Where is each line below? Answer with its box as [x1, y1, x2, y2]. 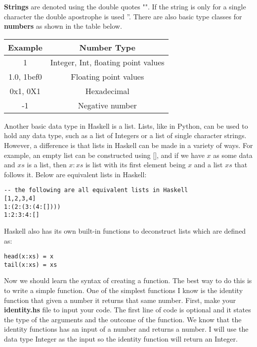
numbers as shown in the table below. [4, 21, 122, 31]
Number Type [79, 41, 135, 53]
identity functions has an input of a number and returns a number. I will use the [4, 324, 249, 334]
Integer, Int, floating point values [50, 56, 165, 68]
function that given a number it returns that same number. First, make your [4, 295, 236, 305]
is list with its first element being [85, 159, 186, 170]
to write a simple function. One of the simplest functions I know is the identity [4, 285, 243, 296]
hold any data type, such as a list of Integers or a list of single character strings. [4, 130, 247, 141]
